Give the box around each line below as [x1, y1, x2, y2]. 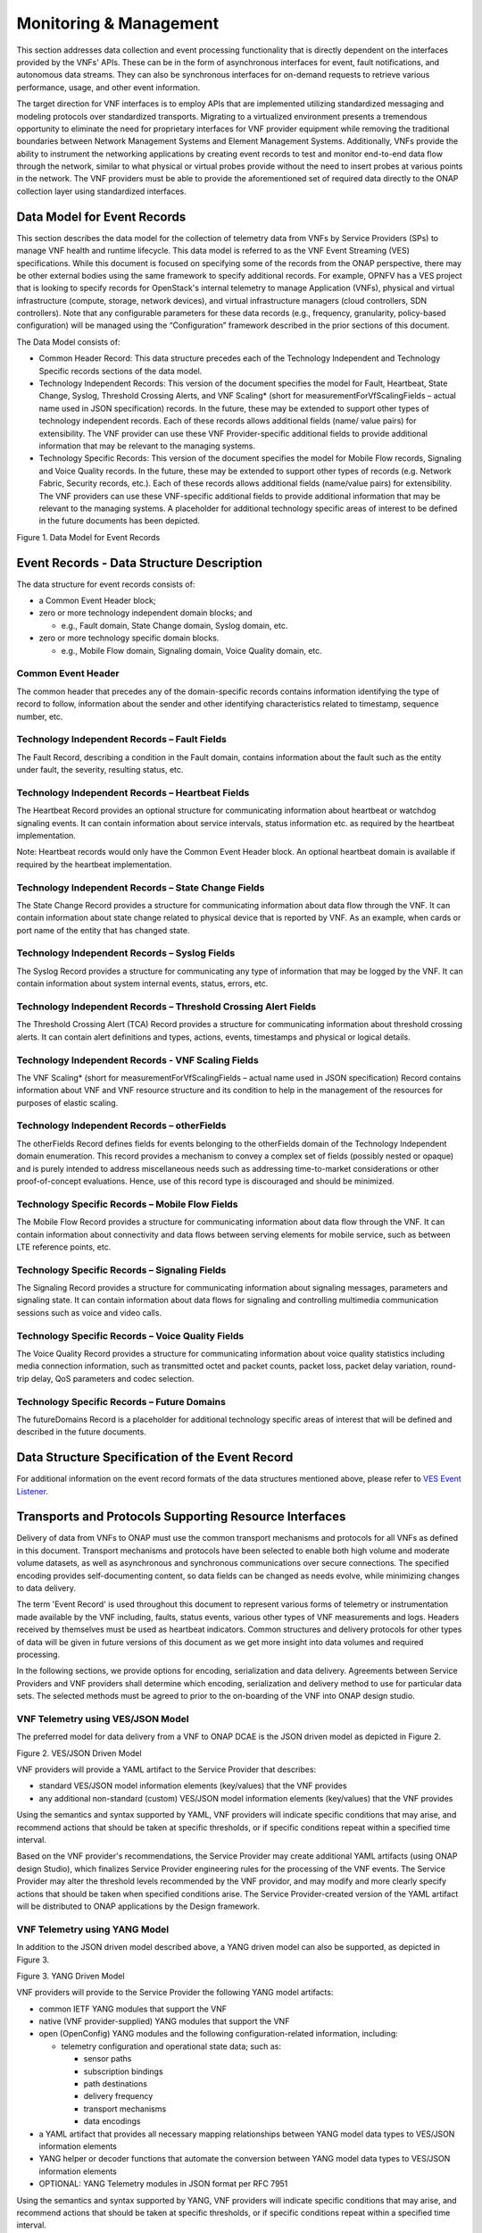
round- [430, 1360, 457, 1371]
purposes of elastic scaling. [16, 1097, 119, 1108]
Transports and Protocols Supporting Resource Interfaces [16, 1510, 346, 1525]
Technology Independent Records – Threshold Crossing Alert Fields [16, 1000, 317, 1013]
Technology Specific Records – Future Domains [16, 1395, 227, 1408]
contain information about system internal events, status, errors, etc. [16, 978, 269, 989]
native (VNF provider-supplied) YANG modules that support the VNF [38, 2016, 290, 2027]
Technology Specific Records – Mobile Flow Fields [16, 1198, 238, 1210]
